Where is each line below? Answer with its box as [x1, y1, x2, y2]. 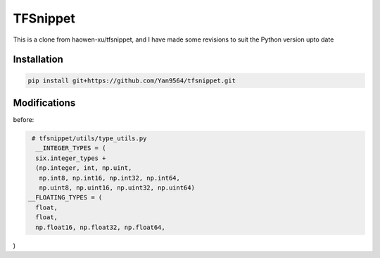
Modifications [13, 97, 76, 109]
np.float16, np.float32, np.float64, [35, 223, 165, 231]
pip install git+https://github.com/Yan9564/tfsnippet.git [27, 76, 236, 85]
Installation [13, 54, 63, 66]
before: [13, 116, 34, 124]
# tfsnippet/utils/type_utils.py [32, 135, 147, 142]
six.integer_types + [35, 154, 106, 162]
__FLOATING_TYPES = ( [27, 194, 103, 202]
